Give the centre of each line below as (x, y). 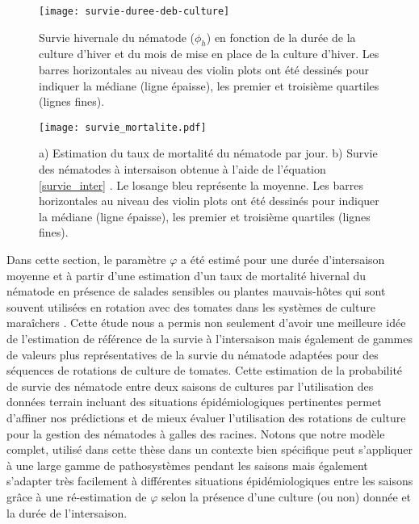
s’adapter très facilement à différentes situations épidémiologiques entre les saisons (210, 481)
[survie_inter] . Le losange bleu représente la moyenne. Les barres (201, 184)
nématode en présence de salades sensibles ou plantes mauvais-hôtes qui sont (196, 291)
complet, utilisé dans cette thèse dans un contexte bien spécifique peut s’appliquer (209, 449)
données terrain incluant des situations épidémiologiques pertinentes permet (194, 402)
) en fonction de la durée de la (281, 37)
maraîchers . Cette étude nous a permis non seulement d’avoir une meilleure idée (206, 323)
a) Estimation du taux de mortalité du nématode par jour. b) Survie (208, 153)
